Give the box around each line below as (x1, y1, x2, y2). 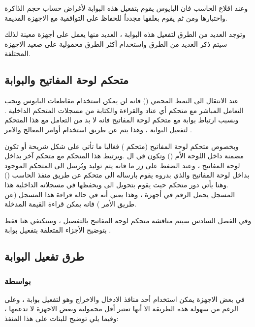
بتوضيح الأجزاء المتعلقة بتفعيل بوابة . (4, 225, 111, 235)
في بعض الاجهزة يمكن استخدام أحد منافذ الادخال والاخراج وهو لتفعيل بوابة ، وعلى (4, 294, 245, 304)
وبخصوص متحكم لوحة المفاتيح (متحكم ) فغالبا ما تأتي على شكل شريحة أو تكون (4, 141, 239, 151)
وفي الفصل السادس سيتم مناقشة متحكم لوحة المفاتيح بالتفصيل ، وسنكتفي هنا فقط (4, 215, 252, 225)
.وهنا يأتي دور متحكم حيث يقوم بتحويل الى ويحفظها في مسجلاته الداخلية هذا (4, 179, 229, 189)
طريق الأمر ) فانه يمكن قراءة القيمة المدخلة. (4, 199, 136, 209)
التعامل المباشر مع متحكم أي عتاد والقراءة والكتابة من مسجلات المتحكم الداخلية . (4, 105, 244, 115)
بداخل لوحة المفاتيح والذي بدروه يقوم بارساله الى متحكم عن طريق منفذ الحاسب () (4, 170, 250, 180)
